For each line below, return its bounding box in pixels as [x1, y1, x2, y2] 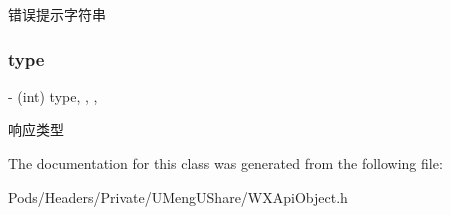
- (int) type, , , [8, 85, 98, 106]
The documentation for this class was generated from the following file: [8, 153, 443, 173]
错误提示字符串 [8, 4, 106, 24]
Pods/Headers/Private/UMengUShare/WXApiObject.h [8, 186, 348, 207]
